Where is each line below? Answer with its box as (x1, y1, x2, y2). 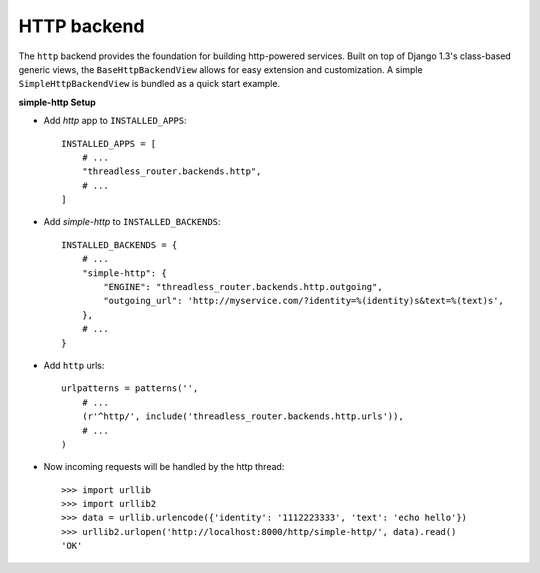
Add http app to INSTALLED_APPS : (43, 115, 187, 127)
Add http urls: (43, 359, 105, 371)
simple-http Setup (18, 96, 97, 108)
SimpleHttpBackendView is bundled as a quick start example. (18, 78, 280, 90)
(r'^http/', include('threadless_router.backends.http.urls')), (81, 411, 404, 422)
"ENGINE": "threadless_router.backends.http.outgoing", (103, 281, 384, 293)
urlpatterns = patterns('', (61, 383, 199, 394)
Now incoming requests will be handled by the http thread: (43, 461, 285, 473)
